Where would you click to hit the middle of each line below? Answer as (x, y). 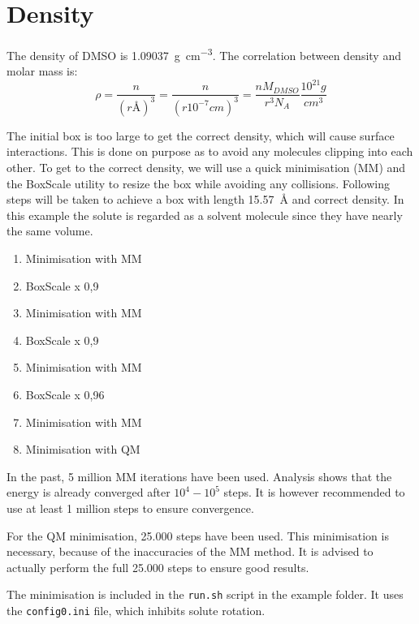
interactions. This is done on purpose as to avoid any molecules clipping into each (210, 151)
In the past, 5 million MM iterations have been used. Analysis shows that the (199, 476)
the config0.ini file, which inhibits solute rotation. (136, 610)
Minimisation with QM (83, 449)
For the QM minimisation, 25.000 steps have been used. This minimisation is (198, 535)
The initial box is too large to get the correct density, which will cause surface (201, 135)
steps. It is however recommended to (314, 492)
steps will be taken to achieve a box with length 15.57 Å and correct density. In (205, 199)
